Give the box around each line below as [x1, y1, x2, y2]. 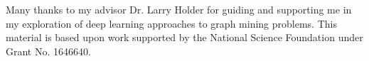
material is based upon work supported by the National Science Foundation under [6, 30, 363, 45]
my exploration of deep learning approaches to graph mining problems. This [6, 16, 337, 30]
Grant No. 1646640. [6, 43, 91, 58]
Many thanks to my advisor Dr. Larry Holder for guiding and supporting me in [6, 2, 352, 16]
